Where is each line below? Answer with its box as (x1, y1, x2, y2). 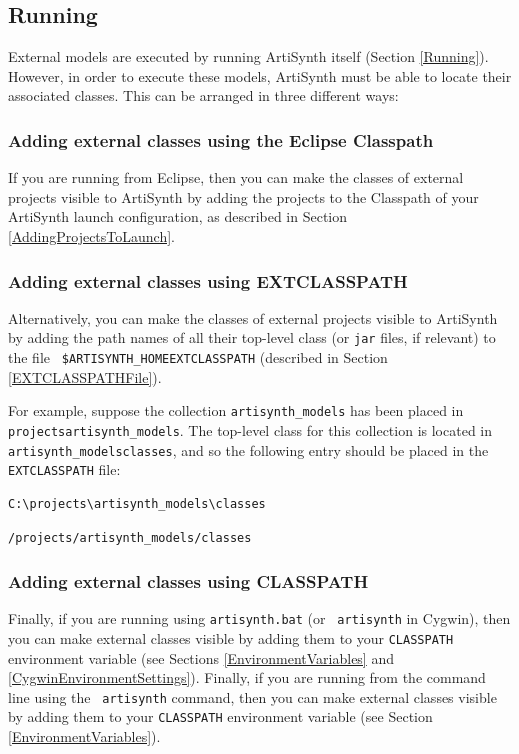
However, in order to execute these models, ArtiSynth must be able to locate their (8, 65, 512, 86)
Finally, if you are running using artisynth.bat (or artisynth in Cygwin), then (8, 608, 511, 629)
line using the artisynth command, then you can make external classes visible (8, 686, 497, 707)
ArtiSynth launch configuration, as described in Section (8, 206, 348, 227)
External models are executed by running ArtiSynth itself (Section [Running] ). (8, 46, 489, 67)
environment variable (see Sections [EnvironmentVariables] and (8, 647, 394, 668)
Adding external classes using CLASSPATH (8, 569, 369, 594)
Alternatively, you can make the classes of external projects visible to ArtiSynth (8, 307, 498, 328)
